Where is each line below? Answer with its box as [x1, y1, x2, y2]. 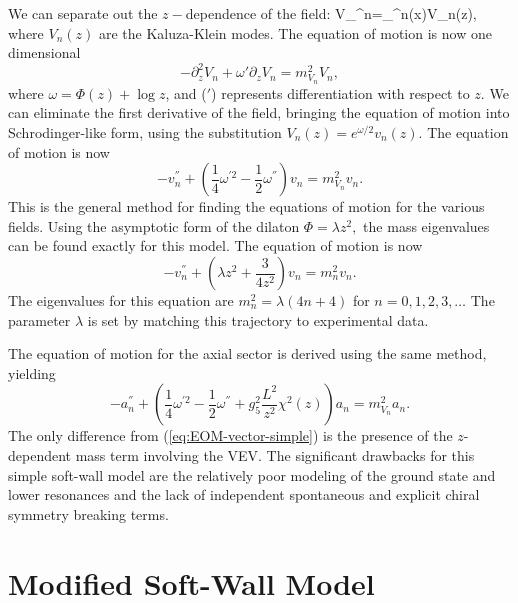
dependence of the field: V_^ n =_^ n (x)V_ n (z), [185, 3, 477, 23]
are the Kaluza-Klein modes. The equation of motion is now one [98, 22, 492, 43]
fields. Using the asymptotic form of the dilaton [8, 215, 300, 236]
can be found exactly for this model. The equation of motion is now [8, 235, 423, 256]
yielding [8, 362, 56, 383]
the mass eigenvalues [363, 215, 490, 236]
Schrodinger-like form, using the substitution [8, 122, 282, 143]
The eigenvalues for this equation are [8, 290, 234, 310]
